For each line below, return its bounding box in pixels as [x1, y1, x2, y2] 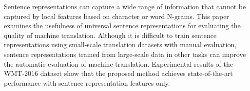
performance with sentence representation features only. [4, 77, 170, 88]
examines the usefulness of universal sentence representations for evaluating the [4, 20, 241, 31]
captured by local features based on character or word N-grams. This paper [4, 11, 229, 21]
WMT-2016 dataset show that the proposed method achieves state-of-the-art [4, 68, 233, 78]
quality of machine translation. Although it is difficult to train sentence [4, 30, 217, 40]
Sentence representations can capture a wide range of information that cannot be [4, 1, 246, 11]
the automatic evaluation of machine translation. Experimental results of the [4, 58, 233, 69]
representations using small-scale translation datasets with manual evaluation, [4, 39, 237, 50]
